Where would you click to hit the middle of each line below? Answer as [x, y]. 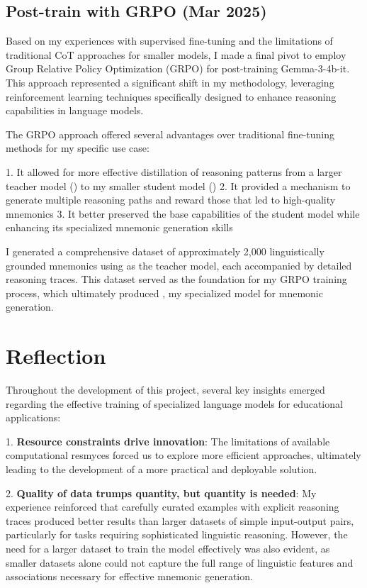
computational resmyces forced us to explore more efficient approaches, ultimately [183, 455]
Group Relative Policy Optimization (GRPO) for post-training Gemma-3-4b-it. [178, 68]
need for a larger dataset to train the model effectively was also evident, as [168, 548]
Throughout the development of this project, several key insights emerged [165, 390]
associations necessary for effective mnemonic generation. [129, 576]
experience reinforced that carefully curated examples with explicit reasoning [173, 507]
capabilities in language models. [75, 110]
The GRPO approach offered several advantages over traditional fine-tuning [170, 134]
